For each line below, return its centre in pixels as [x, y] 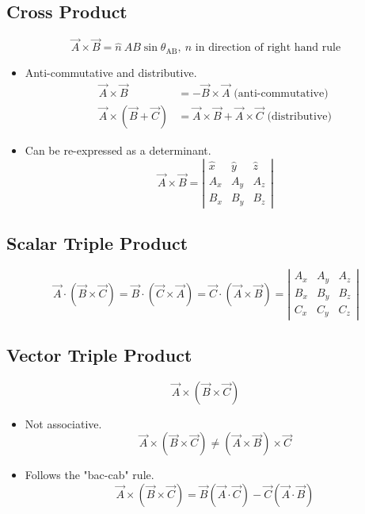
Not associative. [63, 423]
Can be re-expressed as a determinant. [118, 150]
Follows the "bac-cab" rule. [89, 475]
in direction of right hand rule [268, 48]
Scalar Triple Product [97, 243]
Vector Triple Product [99, 354]
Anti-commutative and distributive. [111, 72]
